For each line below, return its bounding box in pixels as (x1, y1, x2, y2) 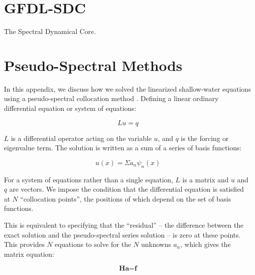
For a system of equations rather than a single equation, (4, 174, 173, 184)
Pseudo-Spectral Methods (4, 55, 183, 75)
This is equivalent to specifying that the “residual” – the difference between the (4, 219, 244, 230)
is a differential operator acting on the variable (11, 133, 152, 143)
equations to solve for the (55, 239, 131, 249)
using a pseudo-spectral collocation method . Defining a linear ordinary (4, 93, 219, 103)
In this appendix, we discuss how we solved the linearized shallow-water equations (4, 83, 251, 94)
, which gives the (180, 239, 231, 249)
